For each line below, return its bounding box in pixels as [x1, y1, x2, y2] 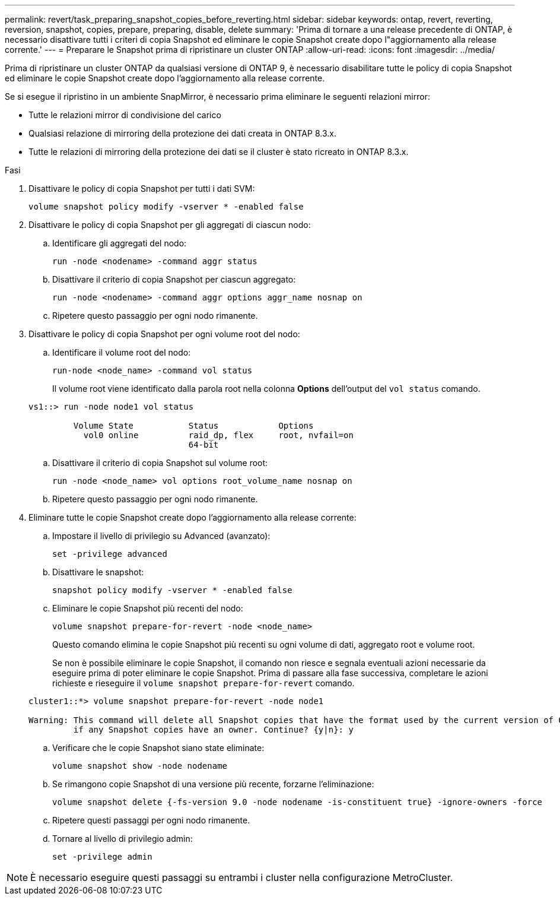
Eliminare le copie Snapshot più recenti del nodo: [52, 603, 243, 613]
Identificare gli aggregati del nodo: [52, 238, 187, 248]
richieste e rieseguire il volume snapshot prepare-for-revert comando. [52, 678, 355, 688]
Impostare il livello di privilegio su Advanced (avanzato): [52, 531, 271, 541]
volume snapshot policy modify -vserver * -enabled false [28, 202, 304, 211]
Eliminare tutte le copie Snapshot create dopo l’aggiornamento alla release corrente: [28, 512, 357, 522]
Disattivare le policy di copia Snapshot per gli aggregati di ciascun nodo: [28, 220, 311, 230]
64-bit [188, 440, 219, 449]
